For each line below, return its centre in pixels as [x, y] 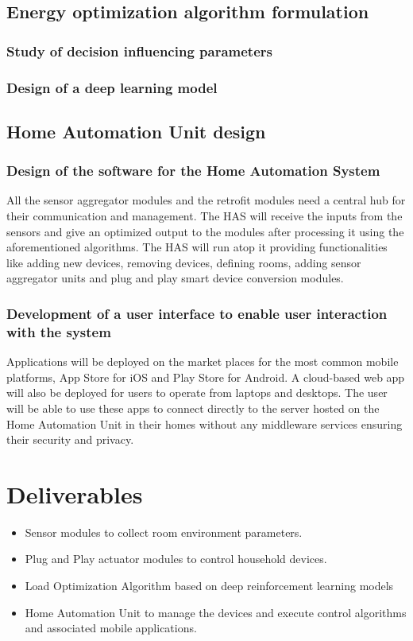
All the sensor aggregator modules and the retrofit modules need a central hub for [206, 200]
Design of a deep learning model [112, 87]
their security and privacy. [70, 439]
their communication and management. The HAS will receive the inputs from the [205, 216]
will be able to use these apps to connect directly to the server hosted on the [193, 408]
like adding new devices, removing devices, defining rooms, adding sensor [184, 262]
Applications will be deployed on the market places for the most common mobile [203, 361]
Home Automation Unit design [136, 131]
